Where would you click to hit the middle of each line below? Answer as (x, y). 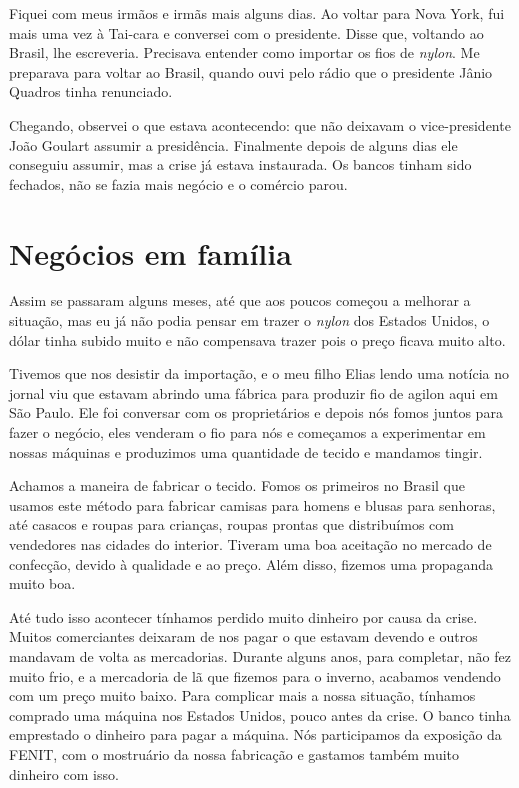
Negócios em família (150, 252)
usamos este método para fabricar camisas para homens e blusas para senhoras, (252, 504)
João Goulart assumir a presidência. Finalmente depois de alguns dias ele (233, 144)
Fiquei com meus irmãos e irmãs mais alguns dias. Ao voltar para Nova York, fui (257, 13)
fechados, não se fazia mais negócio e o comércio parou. (178, 183)
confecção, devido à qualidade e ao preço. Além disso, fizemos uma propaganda (251, 563)
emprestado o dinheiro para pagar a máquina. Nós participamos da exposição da (255, 734)
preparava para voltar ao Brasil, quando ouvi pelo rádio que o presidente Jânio (251, 71)
